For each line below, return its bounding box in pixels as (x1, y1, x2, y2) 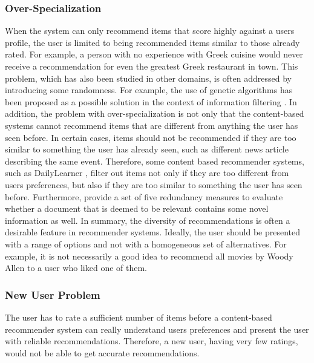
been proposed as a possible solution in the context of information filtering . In (5, 95, 297, 108)
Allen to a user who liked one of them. (5, 261, 147, 274)
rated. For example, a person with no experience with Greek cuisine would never (5, 48, 304, 60)
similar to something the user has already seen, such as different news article (5, 143, 289, 155)
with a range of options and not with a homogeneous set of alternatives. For (5, 237, 287, 250)
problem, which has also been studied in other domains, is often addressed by (5, 71, 292, 84)
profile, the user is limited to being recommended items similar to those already (5, 36, 300, 48)
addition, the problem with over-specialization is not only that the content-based (5, 107, 304, 120)
